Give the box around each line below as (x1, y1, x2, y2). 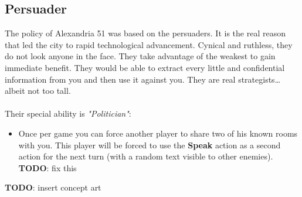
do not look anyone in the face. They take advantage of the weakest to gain (5, 50, 276, 62)
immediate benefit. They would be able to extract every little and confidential (5, 61, 285, 73)
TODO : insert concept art (5, 181, 101, 193)
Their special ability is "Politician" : (5, 107, 131, 120)
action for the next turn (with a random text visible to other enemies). (18, 150, 273, 162)
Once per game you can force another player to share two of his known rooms (18, 127, 298, 139)
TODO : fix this (18, 161, 77, 174)
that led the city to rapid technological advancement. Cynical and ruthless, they (5, 38, 293, 50)
